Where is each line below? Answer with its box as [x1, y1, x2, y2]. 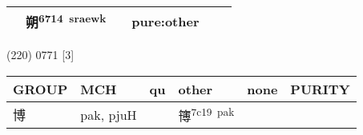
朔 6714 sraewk [26, 10, 107, 32]
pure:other [131, 11, 200, 30]
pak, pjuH [80, 105, 137, 124]
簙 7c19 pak [178, 103, 235, 125]
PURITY [290, 79, 350, 98]
